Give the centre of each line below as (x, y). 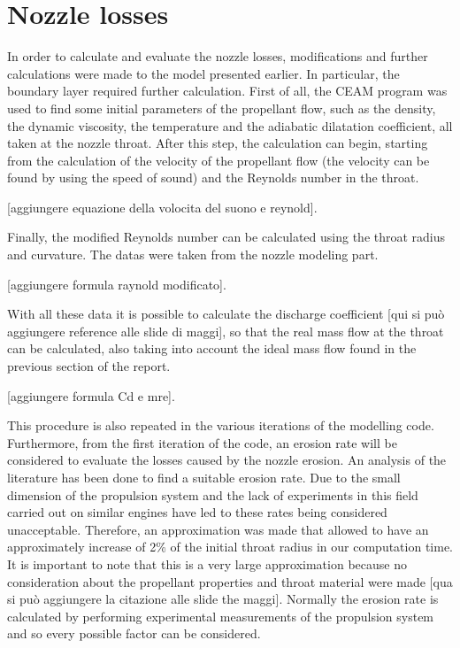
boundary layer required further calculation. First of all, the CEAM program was (227, 91)
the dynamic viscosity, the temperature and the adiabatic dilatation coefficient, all (230, 125)
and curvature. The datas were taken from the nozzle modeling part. (193, 255)
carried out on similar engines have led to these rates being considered (197, 512)
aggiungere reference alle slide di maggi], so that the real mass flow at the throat (226, 331)
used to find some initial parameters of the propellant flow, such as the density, (222, 108)
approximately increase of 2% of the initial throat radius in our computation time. (230, 547)
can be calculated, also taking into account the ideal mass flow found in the (212, 348)
